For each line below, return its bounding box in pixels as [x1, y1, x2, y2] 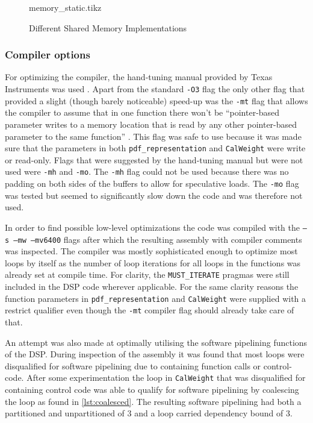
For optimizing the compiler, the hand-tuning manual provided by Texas [5, 70, 273, 83]
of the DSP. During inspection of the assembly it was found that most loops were [5, 348, 305, 360]
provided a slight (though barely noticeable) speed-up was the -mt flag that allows [5, 94, 308, 107]
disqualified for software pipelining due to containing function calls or [5, 359, 261, 372]
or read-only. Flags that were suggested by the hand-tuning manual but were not [5, 153, 303, 166]
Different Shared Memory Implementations [29, 21, 187, 34]
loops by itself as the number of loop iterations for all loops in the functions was [5, 256, 301, 269]
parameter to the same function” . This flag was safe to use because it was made [5, 130, 302, 142]
